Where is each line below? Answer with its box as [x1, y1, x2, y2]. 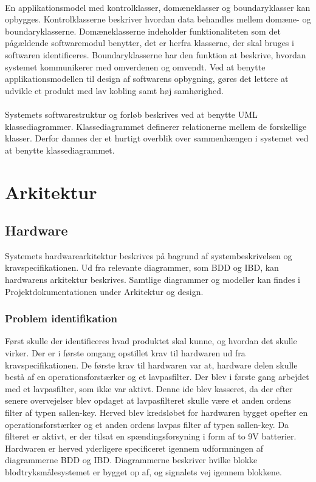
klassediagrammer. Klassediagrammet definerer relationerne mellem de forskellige [5, 120, 307, 132]
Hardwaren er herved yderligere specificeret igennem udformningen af [5, 441, 264, 454]
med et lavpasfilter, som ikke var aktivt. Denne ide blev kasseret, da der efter [5, 382, 293, 395]
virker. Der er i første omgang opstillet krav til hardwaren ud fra [5, 347, 246, 359]
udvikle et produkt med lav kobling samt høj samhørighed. [5, 84, 224, 97]
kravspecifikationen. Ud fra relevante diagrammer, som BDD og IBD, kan [5, 261, 279, 274]
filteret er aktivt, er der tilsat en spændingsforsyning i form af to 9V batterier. [5, 430, 297, 443]
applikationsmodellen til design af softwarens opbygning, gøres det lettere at [5, 72, 289, 85]
